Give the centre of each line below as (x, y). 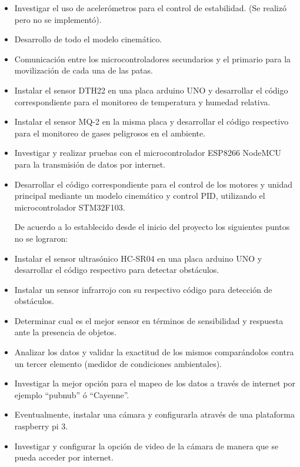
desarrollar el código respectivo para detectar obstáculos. (117, 270)
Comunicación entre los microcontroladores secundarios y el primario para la (153, 59)
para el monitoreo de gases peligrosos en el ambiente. (110, 133)
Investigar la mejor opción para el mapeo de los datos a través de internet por (155, 383)
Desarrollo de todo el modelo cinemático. (88, 39)
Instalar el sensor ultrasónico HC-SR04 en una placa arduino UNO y (138, 258)
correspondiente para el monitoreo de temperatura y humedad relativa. (142, 101)
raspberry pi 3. (41, 426)
